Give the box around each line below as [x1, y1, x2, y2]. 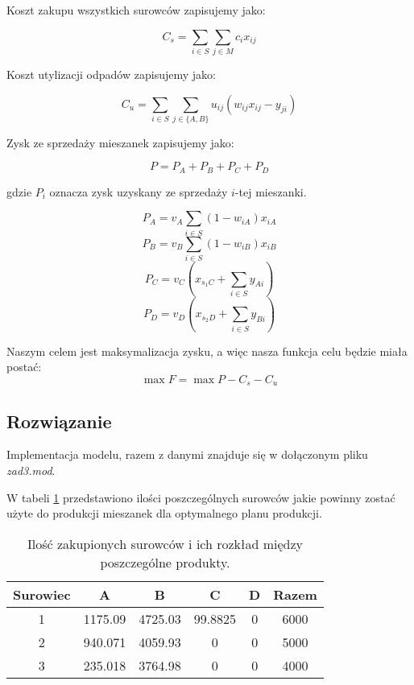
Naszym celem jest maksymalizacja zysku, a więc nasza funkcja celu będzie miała [6, 342, 408, 359]
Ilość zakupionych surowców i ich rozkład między [27, 534, 303, 553]
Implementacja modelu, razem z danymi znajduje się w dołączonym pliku [6, 446, 368, 463]
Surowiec [13, 584, 71, 604]
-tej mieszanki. [234, 183, 307, 200]
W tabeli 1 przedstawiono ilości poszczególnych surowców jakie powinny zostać [6, 489, 395, 505]
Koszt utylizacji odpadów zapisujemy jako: [6, 65, 216, 82]
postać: [6, 358, 42, 375]
